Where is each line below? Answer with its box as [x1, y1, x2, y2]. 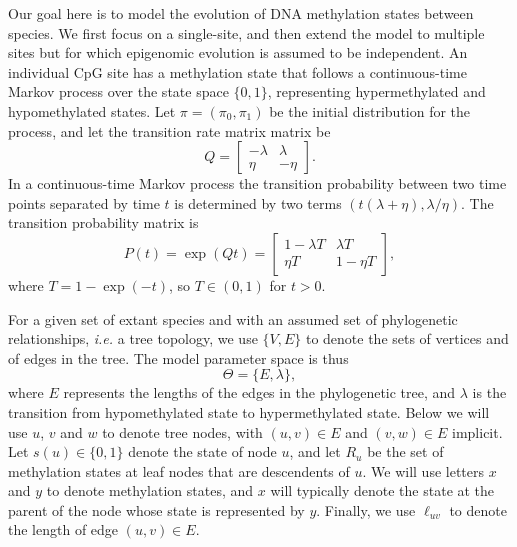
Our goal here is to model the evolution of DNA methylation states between [8, 3, 474, 23]
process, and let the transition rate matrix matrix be [8, 120, 331, 141]
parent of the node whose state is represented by [8, 499, 305, 520]
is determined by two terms [174, 192, 342, 213]
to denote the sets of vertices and [305, 328, 509, 349]
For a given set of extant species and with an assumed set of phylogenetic [8, 308, 458, 329]
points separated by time [8, 192, 160, 213]
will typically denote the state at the [270, 480, 495, 501]
